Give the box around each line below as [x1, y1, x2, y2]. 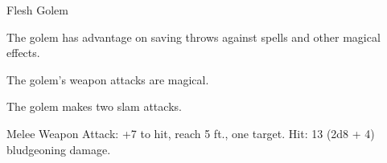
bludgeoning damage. [6, 141, 111, 157]
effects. [6, 44, 40, 61]
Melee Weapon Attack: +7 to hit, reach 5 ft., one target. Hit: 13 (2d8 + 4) [6, 124, 375, 141]
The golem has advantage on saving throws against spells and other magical [6, 28, 381, 45]
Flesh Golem [6, 2, 68, 18]
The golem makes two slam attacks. [6, 98, 182, 115]
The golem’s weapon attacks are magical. [6, 71, 209, 88]
